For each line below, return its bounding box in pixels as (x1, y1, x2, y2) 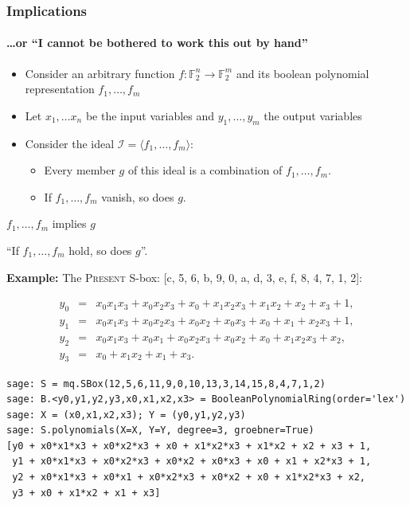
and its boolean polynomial (236, 65, 369, 81)
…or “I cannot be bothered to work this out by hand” (6, 34, 308, 51)
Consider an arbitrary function (25, 65, 175, 81)
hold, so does (68, 242, 132, 258)
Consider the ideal (25, 135, 115, 151)
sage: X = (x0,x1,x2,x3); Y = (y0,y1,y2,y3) (6, 409, 246, 421)
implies (52, 215, 87, 232)
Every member (44, 162, 115, 178)
